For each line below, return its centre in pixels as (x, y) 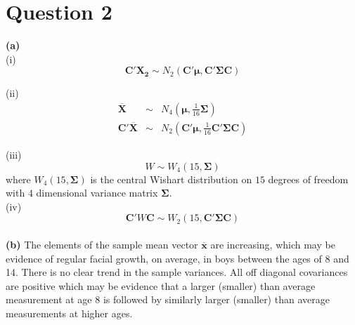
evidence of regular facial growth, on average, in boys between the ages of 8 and (177, 258)
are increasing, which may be (273, 244)
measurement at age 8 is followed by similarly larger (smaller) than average (168, 299)
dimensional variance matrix (97, 193)
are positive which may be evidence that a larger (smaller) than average (161, 285)
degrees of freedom (308, 179)
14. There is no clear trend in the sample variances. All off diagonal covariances (177, 272)
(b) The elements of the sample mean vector (102, 244)
